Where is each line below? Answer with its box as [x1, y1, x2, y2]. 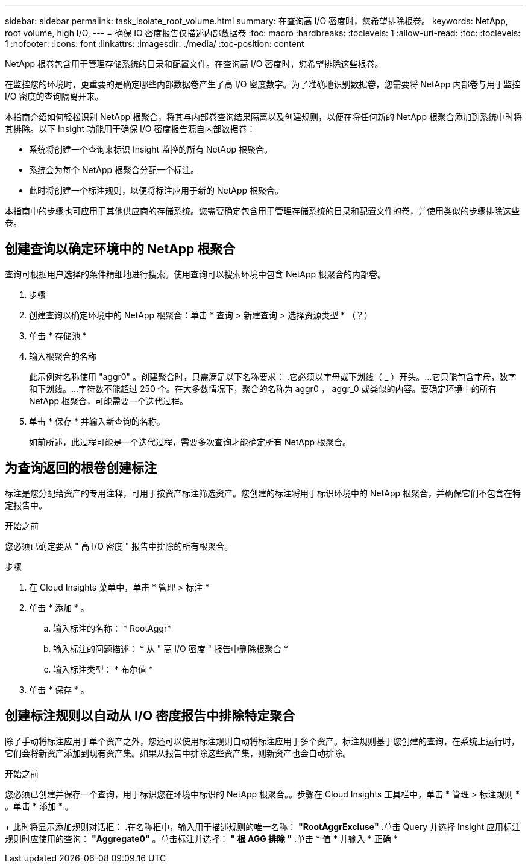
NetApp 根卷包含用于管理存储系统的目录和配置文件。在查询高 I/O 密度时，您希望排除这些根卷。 [5, 59, 383, 69]
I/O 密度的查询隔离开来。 [5, 91, 104, 101]
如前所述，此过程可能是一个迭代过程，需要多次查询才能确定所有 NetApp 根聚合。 [29, 436, 351, 447]
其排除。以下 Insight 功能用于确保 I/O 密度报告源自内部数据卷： [5, 124, 256, 134]
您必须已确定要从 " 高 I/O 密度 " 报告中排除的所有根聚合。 [5, 540, 233, 551]
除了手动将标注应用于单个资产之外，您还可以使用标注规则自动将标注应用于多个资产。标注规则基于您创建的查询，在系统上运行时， [5, 735, 520, 746]
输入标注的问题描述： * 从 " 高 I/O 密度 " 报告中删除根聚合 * [53, 643, 289, 654]
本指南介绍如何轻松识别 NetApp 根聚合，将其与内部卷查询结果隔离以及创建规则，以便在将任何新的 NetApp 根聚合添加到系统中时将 [5, 112, 522, 122]
